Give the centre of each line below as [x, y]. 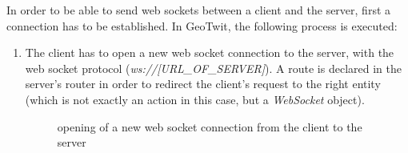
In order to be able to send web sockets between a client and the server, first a [199, 10]
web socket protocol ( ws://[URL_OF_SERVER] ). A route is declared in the [213, 68]
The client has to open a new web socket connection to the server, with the [210, 52]
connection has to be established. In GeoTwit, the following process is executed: [202, 25]
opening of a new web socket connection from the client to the [210, 126]
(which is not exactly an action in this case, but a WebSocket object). [195, 99]
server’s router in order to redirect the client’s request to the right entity [203, 84]
